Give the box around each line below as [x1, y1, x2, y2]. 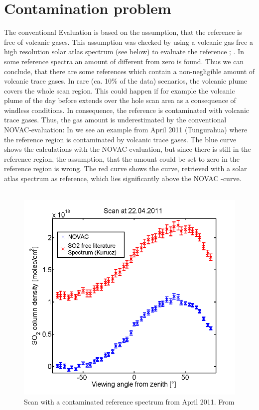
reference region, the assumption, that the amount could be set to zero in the [4, 153, 240, 164]
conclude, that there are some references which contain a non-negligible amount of [4, 66, 255, 76]
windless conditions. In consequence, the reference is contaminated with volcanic [4, 104, 249, 115]
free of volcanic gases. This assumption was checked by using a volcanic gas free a [4, 36, 253, 47]
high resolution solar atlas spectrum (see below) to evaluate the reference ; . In [4, 46, 244, 57]
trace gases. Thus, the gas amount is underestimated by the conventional [4, 114, 227, 125]
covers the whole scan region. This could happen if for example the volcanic [4, 85, 235, 96]
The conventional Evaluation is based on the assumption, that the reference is [4, 27, 242, 37]
